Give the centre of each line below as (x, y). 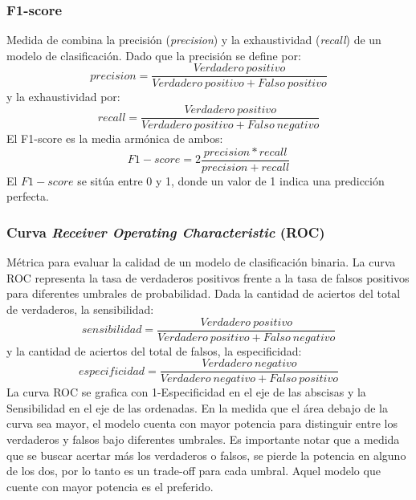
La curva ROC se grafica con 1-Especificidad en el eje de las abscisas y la (186, 392)
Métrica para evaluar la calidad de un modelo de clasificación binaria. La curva (201, 262)
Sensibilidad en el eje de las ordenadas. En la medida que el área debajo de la (197, 407)
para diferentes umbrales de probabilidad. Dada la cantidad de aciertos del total (204, 293)
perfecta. (28, 196)
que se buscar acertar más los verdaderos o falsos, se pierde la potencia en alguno (206, 455)
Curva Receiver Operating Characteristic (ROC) (166, 232)
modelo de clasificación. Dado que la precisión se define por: (154, 55)
